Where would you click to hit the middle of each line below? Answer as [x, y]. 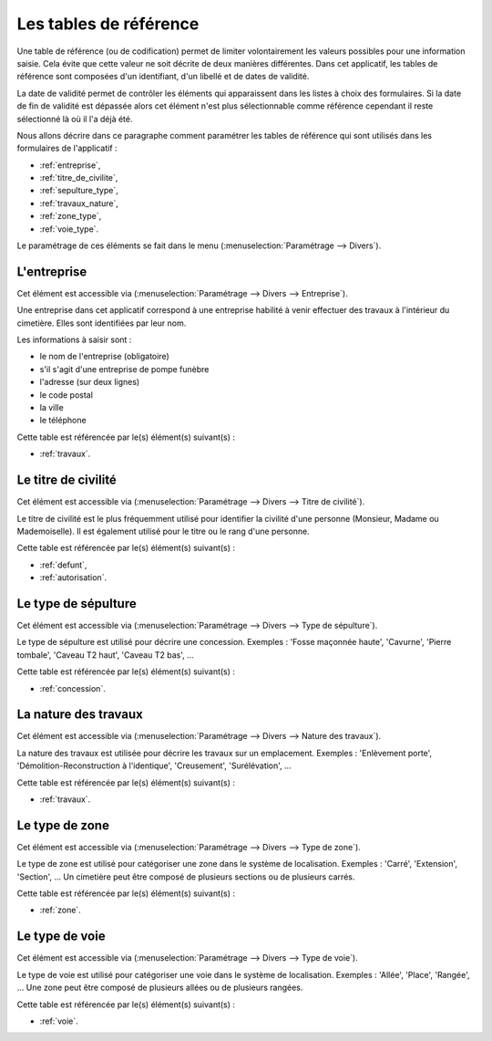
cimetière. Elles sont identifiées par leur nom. [102, 323]
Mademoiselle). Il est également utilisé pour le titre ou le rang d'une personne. [163, 531]
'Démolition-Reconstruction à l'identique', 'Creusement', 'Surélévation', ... [154, 765]
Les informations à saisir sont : [74, 340]
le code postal [66, 395]
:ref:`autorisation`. [73, 578]
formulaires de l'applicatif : [67, 148]
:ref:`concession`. [73, 688]
